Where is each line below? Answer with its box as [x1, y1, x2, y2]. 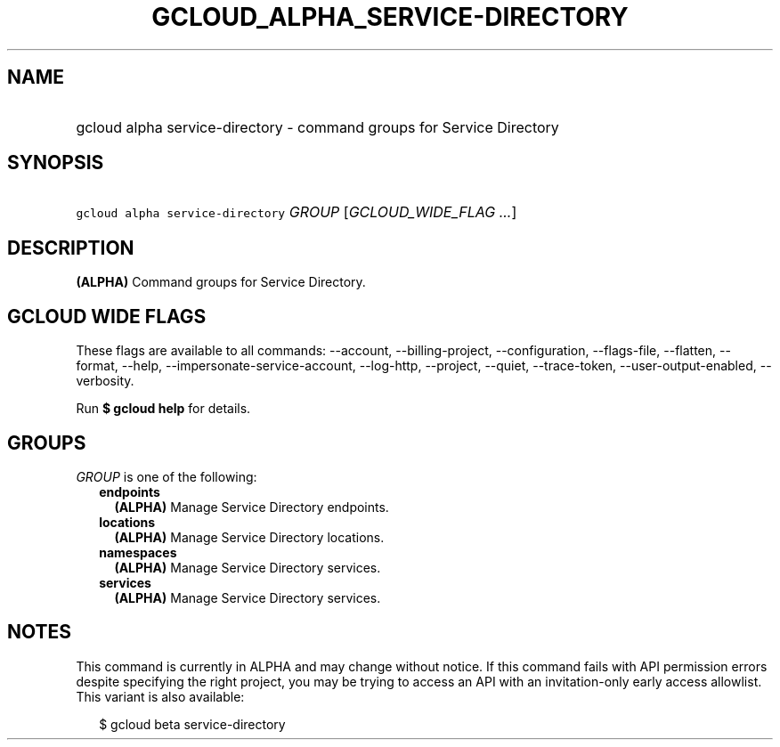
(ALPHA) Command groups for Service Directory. [76, 274, 366, 290]
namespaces [99, 544, 177, 560]
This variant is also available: [76, 688, 245, 704]
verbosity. [76, 373, 134, 389]
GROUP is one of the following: [76, 468, 257, 484]
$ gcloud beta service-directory [99, 716, 286, 732]
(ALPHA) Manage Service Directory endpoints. [114, 499, 389, 515]
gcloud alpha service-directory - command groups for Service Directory [76, 118, 559, 136]
